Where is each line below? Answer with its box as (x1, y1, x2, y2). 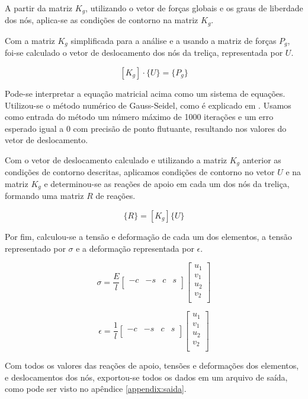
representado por (5, 242, 66, 254)
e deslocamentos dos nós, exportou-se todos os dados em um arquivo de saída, (5, 370, 288, 383)
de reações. (95, 189, 136, 202)
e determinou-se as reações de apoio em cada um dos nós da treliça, (44, 177, 290, 189)
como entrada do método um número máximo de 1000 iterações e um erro (5, 110, 274, 123)
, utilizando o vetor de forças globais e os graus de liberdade (85, 2, 303, 14)
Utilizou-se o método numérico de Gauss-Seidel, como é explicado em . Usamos (5, 99, 291, 111)
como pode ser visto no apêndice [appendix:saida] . (5, 382, 187, 395)
